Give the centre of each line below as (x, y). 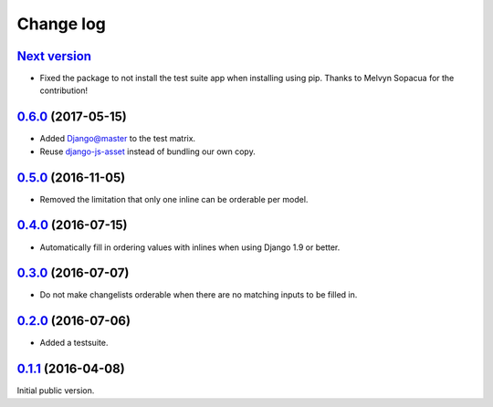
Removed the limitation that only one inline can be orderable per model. (174, 199)
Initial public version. (56, 391)
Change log (62, 24)
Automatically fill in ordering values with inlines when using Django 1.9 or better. (190, 247)
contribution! (64, 90)
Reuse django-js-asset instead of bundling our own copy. (147, 151)
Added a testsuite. (74, 343)
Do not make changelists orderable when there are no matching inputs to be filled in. (199, 295)
